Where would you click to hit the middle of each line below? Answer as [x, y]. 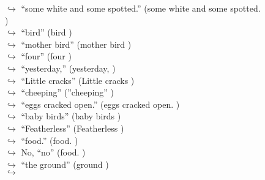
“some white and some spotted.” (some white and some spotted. [141, 8]
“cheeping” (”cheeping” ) [68, 92]
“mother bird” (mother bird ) [76, 44]
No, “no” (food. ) [53, 152]
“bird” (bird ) [47, 32]
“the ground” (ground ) [65, 164]
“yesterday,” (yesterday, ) [68, 68]
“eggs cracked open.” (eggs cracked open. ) [100, 104]
